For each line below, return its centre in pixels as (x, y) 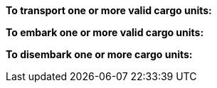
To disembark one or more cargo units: (99, 54)
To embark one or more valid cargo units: (105, 32)
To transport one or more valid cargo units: (109, 10)
